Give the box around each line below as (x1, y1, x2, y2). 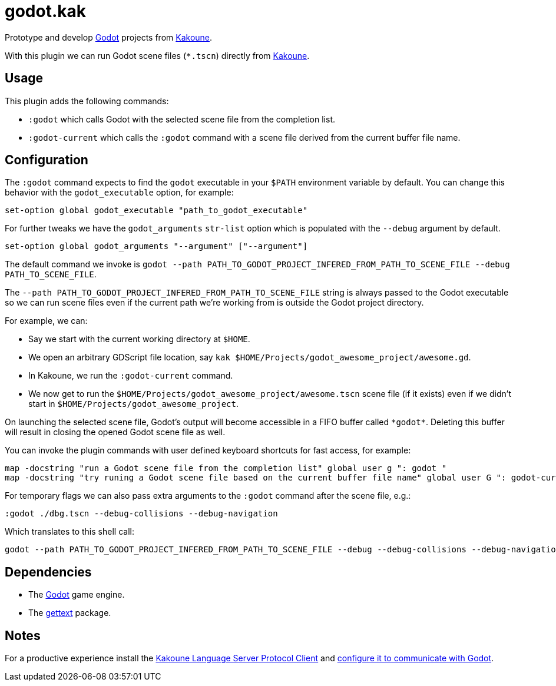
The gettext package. (28, 608, 111, 618)
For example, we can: (5, 316, 88, 326)
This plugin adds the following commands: (5, 95, 169, 106)
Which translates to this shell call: (5, 526, 134, 537)
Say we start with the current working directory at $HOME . (28, 334, 250, 344)
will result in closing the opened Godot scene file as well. (5, 427, 226, 438)
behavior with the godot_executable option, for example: (5, 187, 234, 198)
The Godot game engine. (28, 589, 125, 600)
